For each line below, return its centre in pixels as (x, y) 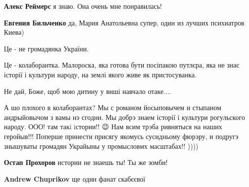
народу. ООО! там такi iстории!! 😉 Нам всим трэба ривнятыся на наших (113, 127)
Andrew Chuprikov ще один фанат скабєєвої (75, 178)
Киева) (14, 32)
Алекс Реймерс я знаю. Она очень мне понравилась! (83, 6)
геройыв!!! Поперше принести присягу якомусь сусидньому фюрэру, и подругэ (121, 136)
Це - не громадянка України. (46, 48)
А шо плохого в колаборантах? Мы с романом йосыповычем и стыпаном (113, 107)
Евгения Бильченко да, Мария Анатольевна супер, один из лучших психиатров (124, 22)
